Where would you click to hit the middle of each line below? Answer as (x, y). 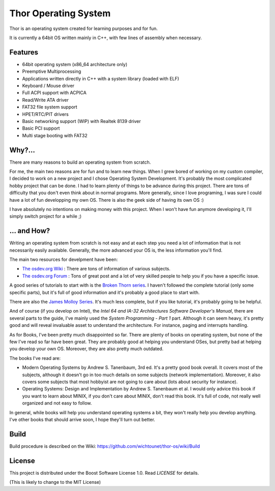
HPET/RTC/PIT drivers (45, 114)
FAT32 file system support (50, 107)
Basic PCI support (41, 128)
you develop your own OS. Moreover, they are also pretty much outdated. (87, 349)
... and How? (30, 231)
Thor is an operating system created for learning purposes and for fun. (84, 28)
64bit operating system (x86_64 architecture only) (75, 64)
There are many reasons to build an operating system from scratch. (80, 162)
